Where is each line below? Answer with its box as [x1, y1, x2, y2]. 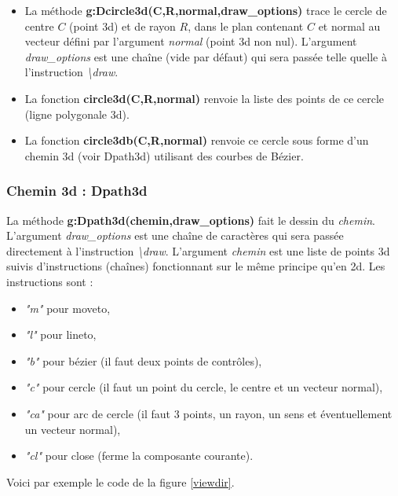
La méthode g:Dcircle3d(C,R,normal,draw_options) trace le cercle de [24, 2, 387, 18]
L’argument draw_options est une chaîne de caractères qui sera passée [6, 227, 344, 244]
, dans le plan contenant [188, 17, 304, 34]
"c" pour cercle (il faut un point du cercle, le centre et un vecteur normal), [24, 379, 383, 395]
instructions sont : [6, 273, 93, 289]
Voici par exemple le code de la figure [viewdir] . [6, 473, 235, 490]
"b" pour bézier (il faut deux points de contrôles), [24, 352, 262, 369]
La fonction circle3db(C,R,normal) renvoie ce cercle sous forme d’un [24, 132, 369, 149]
